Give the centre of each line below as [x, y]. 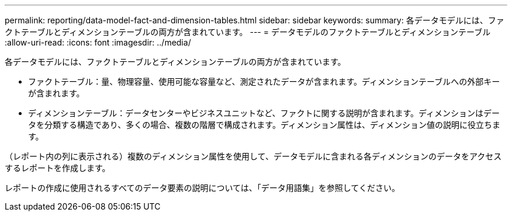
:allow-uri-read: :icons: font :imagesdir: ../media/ [98, 42]
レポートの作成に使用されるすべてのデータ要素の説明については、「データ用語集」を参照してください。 [202, 188]
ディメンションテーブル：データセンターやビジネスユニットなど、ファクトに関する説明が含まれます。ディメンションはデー [264, 113]
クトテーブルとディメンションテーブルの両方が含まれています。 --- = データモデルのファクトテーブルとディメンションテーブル [248, 32]
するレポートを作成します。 [58, 168]
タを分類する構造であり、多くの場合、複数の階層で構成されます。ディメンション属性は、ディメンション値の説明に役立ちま [264, 125]
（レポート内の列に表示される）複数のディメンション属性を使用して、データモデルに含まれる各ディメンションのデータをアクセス [253, 156]
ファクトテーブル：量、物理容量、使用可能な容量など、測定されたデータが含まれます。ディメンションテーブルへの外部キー [264, 81]
